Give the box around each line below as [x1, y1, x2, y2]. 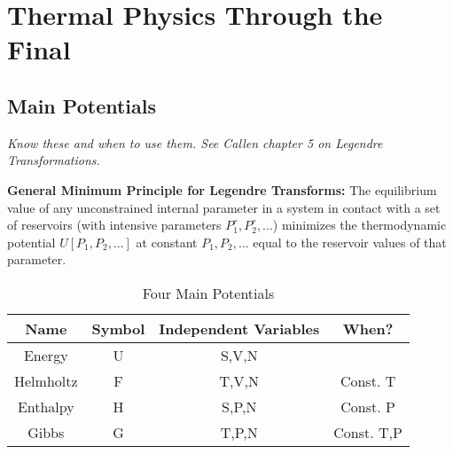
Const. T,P [333, 421, 402, 442]
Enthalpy [17, 395, 74, 417]
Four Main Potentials [142, 282, 275, 303]
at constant [136, 232, 198, 251]
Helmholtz [14, 370, 78, 391]
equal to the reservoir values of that [253, 232, 447, 251]
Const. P [340, 395, 395, 417]
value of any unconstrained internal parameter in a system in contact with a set [7, 198, 441, 216]
